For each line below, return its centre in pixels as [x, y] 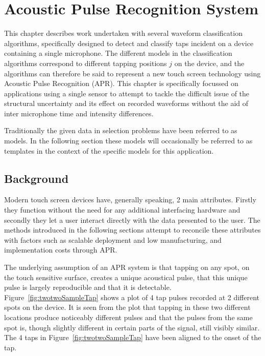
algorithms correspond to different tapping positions [86, 63]
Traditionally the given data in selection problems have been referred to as [121, 130]
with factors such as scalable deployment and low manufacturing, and [113, 239]
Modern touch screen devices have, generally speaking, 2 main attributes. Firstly [130, 200]
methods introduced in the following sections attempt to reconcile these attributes [132, 230]
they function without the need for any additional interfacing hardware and [122, 210]
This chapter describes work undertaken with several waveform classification [123, 33]
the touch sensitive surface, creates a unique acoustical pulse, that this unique [126, 277]
